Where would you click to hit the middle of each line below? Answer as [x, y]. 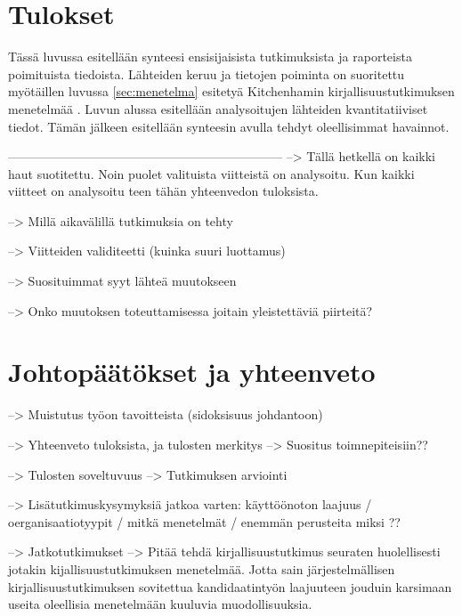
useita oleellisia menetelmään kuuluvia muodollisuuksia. [160, 604]
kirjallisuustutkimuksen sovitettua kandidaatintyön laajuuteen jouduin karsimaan [230, 586]
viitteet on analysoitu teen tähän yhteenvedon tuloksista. [163, 191]
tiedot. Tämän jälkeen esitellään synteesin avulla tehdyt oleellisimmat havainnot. [229, 126]
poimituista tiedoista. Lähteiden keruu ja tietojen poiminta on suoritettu [207, 73]
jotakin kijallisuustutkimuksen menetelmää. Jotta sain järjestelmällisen [202, 568]
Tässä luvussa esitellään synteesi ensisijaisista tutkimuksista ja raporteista [210, 57]
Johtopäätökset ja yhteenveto [192, 372]
